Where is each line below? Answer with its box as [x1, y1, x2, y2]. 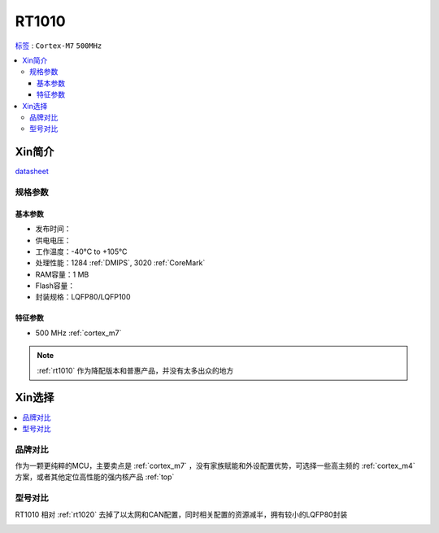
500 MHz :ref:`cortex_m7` [35, 328, 122, 338]
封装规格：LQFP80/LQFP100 [35, 292, 131, 302]
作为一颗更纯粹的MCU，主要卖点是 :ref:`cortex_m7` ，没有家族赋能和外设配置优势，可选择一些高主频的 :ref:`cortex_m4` [15, 461, 415, 471]
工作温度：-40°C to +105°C [35, 247, 128, 256]
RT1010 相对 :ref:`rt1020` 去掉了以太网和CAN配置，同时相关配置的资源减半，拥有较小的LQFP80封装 [15, 509, 348, 519]
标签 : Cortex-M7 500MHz [15, 41, 102, 50]
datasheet [15, 167, 49, 177]
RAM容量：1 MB [35, 269, 89, 279]
